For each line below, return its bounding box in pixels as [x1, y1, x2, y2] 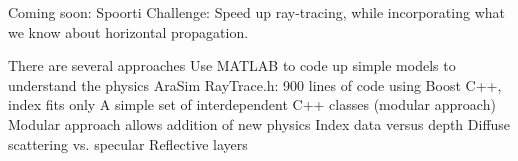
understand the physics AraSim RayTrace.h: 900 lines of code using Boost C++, [8, 74, 502, 95]
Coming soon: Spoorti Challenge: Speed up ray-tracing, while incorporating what [8, 2, 505, 22]
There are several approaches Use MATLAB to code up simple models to [8, 55, 456, 76]
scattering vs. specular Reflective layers [8, 133, 248, 154]
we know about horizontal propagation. [8, 21, 249, 42]
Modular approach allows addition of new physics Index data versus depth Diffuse [8, 113, 511, 134]
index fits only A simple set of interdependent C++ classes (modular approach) [8, 94, 496, 115]
